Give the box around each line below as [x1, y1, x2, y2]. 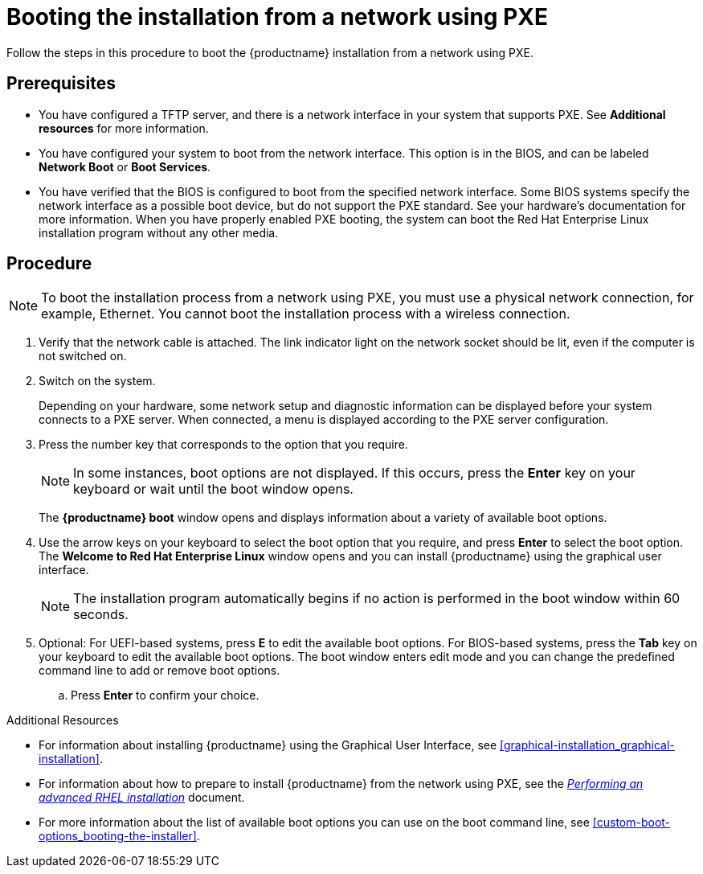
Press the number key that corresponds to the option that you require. [39, 437, 408, 452]
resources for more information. [39, 121, 209, 135]
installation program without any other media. [39, 225, 279, 240]
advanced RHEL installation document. [39, 790, 245, 805]
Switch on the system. [39, 374, 156, 388]
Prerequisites [6, 73, 116, 94]
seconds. [73, 606, 129, 623]
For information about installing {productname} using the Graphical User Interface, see [39, 738, 497, 753]
